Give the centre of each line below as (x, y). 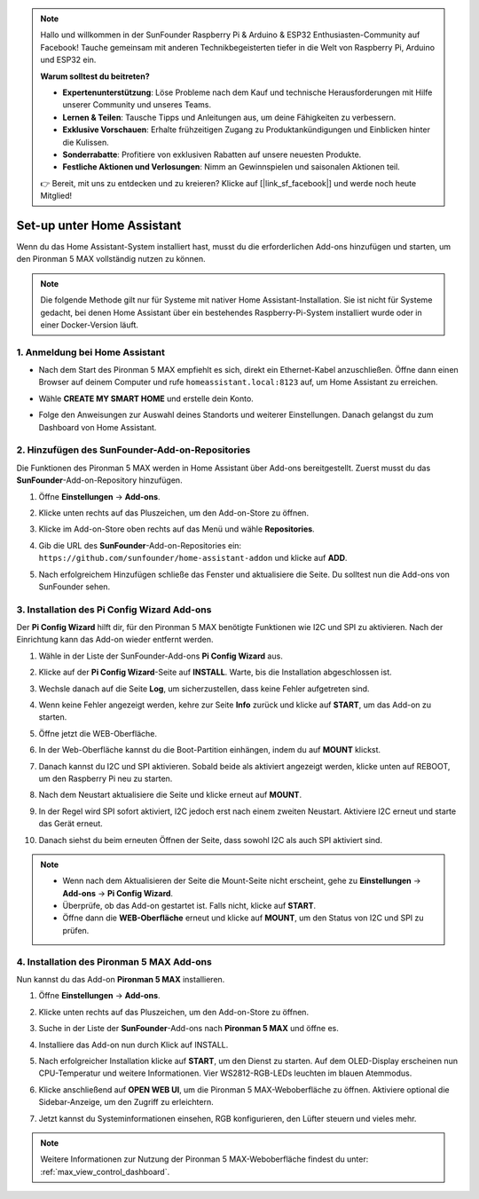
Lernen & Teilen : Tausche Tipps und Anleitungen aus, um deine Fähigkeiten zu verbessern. (229, 117)
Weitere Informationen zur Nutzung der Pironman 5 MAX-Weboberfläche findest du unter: (204, 1159)
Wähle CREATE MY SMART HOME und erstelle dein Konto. (146, 398)
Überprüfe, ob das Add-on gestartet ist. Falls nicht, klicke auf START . (189, 906)
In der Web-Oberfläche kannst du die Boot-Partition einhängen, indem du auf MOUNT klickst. (210, 750)
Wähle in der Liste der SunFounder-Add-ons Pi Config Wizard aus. (161, 656)
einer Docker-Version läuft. (90, 325)
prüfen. (76, 930)
